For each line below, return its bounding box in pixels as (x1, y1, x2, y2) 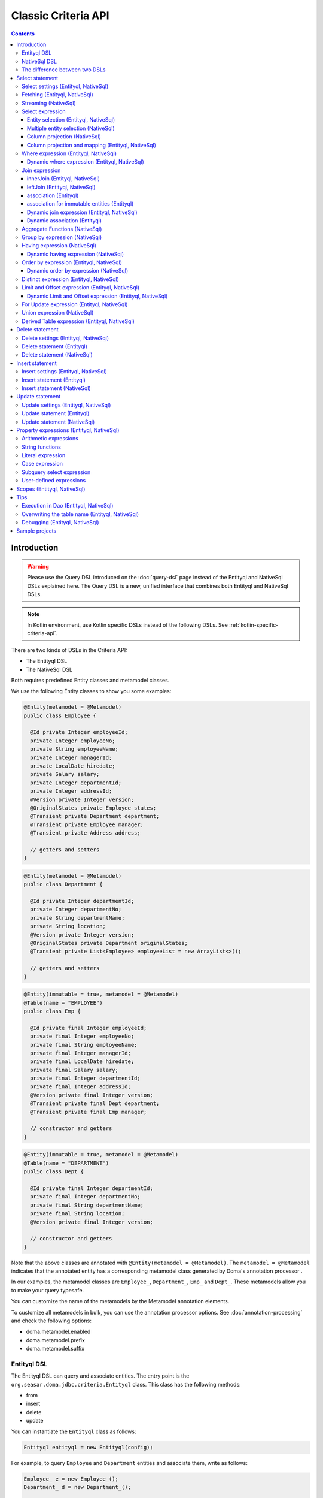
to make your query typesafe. (11, 1286, 84, 1294)
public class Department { (23, 881, 103, 888)
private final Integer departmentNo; (30, 1193, 141, 1200)
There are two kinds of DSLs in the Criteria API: (11, 646, 128, 653)
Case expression (22, 460, 63, 467)
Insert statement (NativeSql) (22, 384, 91, 392)
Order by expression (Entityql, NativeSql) (22, 259, 123, 266)
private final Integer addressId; (30, 1083, 132, 1090)
